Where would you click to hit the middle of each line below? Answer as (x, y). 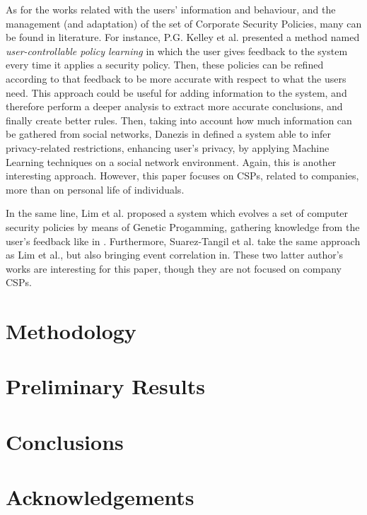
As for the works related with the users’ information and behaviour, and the (171, 9)
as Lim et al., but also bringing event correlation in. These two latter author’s (175, 255)
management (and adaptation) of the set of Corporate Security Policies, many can (184, 23)
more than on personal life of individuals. (95, 189)
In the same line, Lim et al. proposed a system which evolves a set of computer (177, 213)
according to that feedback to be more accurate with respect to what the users (176, 78)
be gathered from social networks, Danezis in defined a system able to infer (168, 134)
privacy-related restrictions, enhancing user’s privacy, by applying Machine (168, 147)
